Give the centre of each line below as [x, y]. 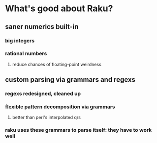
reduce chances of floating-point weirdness [57, 64]
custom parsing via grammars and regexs [70, 80]
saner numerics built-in [42, 27]
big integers [20, 41]
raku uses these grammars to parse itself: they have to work [78, 130]
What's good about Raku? [59, 9]
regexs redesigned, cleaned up [43, 94]
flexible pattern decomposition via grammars [60, 107]
